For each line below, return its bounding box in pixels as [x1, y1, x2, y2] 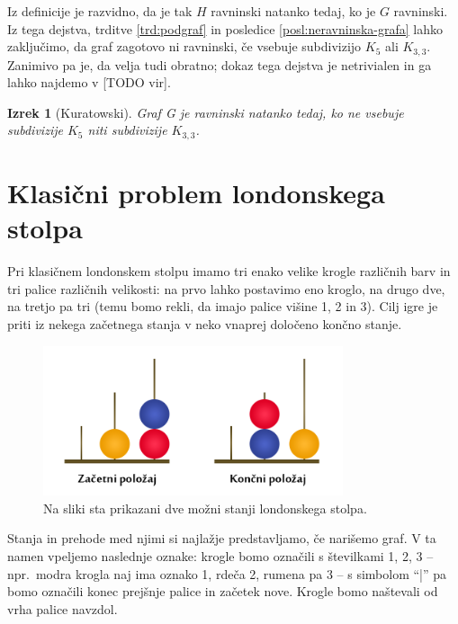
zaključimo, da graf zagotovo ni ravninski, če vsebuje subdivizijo [7, 37, 362, 56]
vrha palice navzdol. [7, 599, 118, 618]
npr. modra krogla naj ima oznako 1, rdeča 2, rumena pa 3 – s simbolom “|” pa [7, 564, 447, 583]
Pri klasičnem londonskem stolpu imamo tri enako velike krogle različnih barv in [7, 262, 451, 281]
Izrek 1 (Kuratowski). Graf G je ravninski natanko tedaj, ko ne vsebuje [7, 103, 404, 121]
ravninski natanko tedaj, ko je [211, 2, 376, 20]
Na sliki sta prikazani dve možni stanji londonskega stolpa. [43, 498, 367, 517]
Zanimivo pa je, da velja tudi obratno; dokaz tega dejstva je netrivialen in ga [7, 55, 432, 74]
